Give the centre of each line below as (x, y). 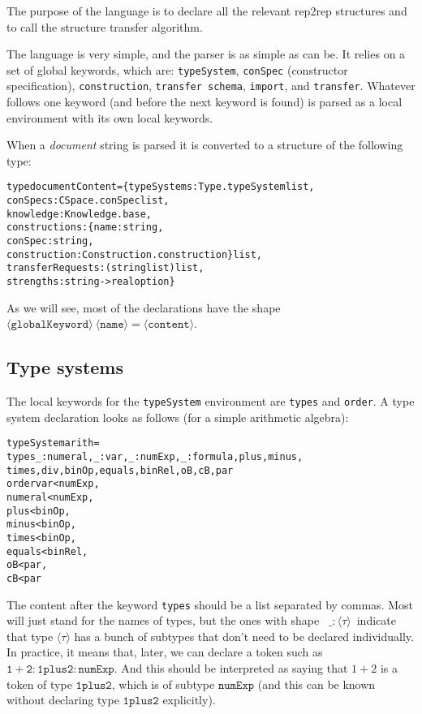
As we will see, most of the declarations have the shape (144, 307)
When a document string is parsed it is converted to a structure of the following (205, 145)
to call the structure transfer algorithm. (105, 26)
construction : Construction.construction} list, (135, 254)
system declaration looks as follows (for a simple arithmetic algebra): (178, 417)
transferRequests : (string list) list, (105, 268)
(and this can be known (316, 684)
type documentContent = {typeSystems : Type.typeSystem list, (161, 187)
